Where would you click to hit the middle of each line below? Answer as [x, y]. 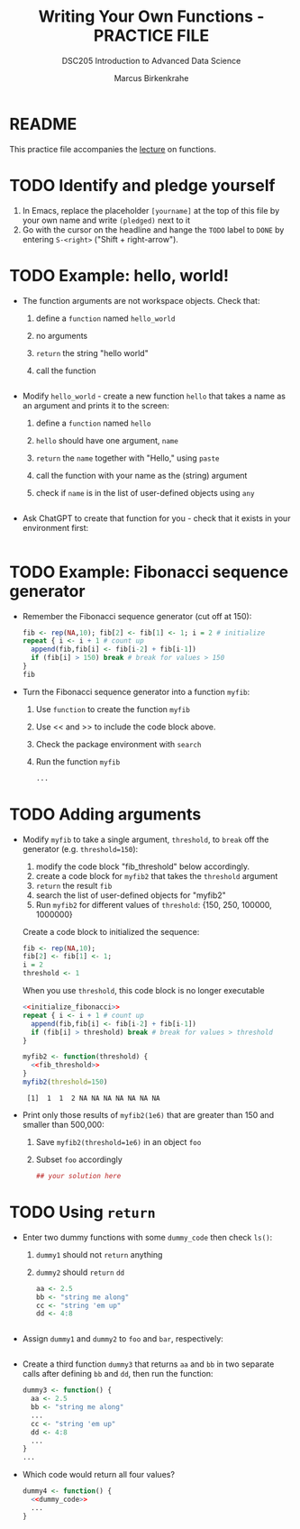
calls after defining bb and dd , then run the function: [118, 1374]
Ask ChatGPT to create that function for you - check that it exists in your [156, 518]
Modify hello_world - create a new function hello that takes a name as [154, 396]
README [43, 124]
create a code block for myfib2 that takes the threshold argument [157, 875]
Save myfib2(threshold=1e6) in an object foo [118, 1141]
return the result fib [74, 885]
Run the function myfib [78, 761]
